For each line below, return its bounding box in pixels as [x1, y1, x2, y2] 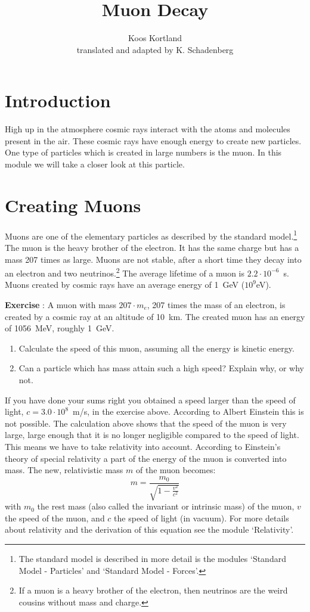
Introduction [5, 88, 111, 113]
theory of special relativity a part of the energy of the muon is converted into [5, 452, 287, 464]
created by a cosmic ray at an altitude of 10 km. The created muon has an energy [5, 310, 305, 322]
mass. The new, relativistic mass [5, 464, 123, 476]
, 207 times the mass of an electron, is [147, 299, 286, 311]
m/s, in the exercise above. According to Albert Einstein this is [73, 405, 304, 418]
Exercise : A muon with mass [5, 299, 116, 311]
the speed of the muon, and [5, 511, 105, 524]
